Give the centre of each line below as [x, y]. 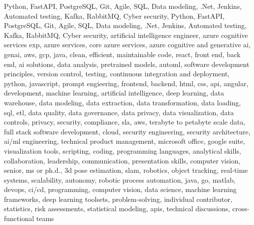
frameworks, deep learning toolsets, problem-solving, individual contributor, [118, 199]
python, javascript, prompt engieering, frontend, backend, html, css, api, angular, [126, 83]
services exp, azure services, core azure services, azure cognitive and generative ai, [127, 45]
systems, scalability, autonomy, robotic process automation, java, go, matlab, [120, 179]
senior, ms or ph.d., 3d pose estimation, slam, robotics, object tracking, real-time [126, 170]
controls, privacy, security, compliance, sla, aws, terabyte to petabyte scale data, [125, 122]
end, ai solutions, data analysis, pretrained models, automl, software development [127, 64]
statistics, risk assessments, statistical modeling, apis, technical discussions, [117, 209]
